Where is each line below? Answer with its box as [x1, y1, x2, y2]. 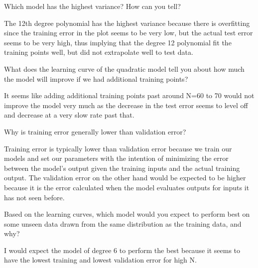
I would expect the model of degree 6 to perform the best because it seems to [4, 245, 241, 255]
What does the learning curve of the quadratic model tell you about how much [4, 63, 245, 74]
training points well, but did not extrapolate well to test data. [4, 47, 193, 57]
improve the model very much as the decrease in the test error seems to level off [4, 100, 248, 110]
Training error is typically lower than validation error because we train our [4, 143, 232, 153]
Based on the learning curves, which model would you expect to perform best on [4, 209, 250, 219]
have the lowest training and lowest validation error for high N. [4, 255, 197, 265]
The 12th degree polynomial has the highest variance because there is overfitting [4, 17, 250, 28]
